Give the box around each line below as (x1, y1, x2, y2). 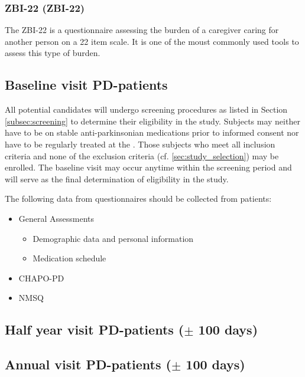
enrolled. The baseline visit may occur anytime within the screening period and (5, 161, 292, 173)
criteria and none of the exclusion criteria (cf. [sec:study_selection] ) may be (5, 149, 279, 162)
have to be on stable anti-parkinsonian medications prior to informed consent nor (5, 126, 299, 139)
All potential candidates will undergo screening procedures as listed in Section (5, 103, 288, 116)
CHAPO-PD (18, 271, 64, 284)
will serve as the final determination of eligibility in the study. (5, 172, 229, 185)
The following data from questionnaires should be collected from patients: (5, 192, 272, 205)
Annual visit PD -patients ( (5, 355, 171, 373)
